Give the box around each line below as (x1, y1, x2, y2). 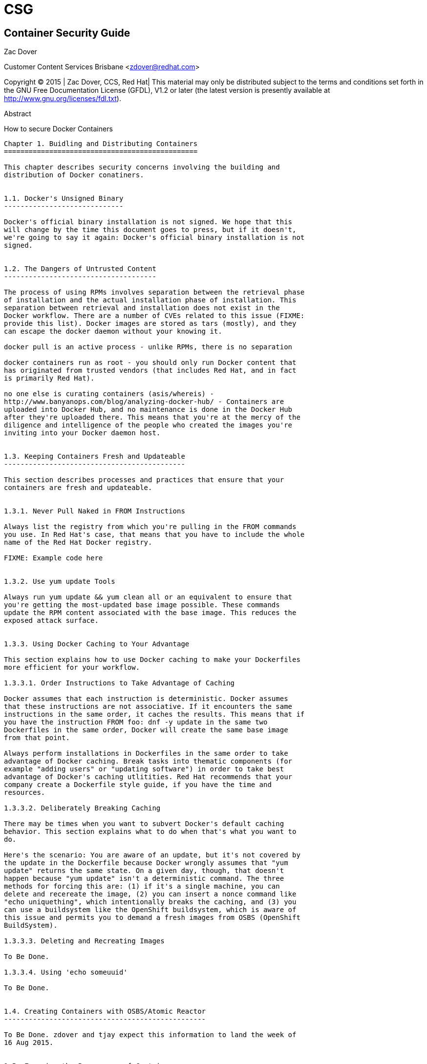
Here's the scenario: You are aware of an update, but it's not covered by (4, 851, 300, 859)
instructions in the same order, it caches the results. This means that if (4, 710, 305, 719)
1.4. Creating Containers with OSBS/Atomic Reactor (4, 1007, 206, 1016)
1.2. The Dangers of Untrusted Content (4, 265, 156, 273)
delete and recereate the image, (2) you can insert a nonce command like (4, 890, 297, 898)
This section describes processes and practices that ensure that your (4, 476, 284, 484)
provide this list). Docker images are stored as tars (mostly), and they (4, 319, 297, 328)
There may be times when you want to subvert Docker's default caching (4, 820, 284, 828)
